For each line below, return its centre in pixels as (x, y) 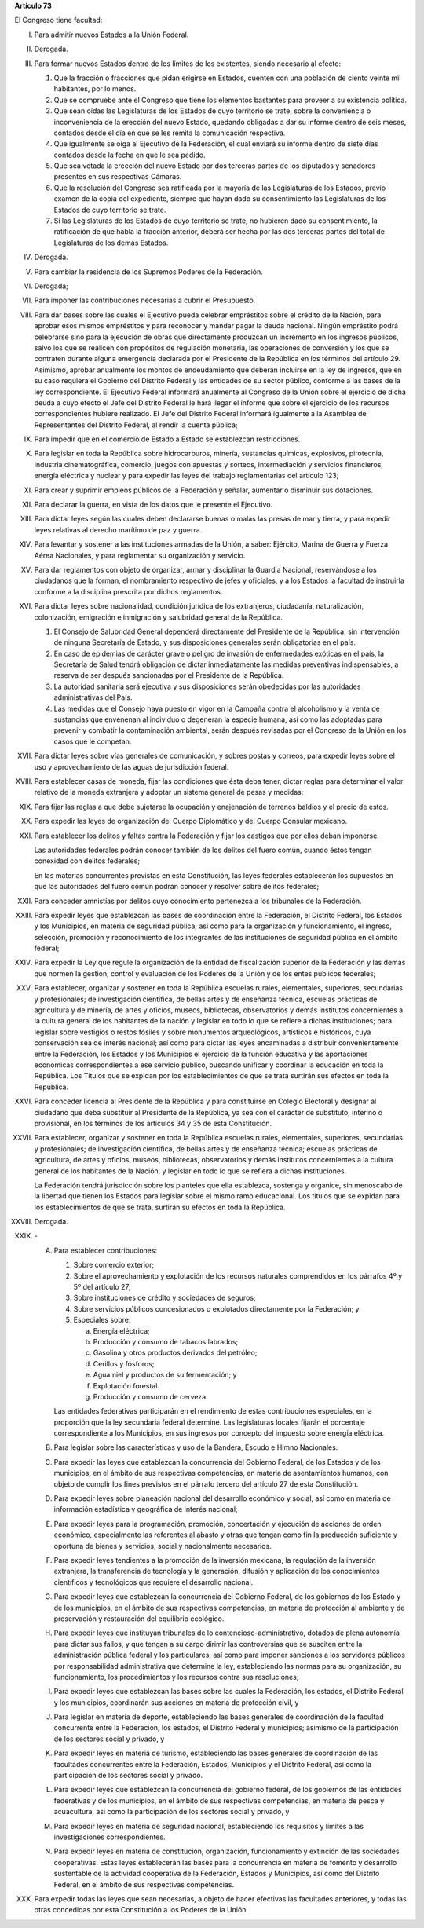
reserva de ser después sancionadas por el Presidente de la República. (169, 675)
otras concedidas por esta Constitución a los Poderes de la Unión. (141, 1910)
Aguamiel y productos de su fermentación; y (165, 1375)
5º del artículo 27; (102, 1287)
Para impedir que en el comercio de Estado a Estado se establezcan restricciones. (167, 439)
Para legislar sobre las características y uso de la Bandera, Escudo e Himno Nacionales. (196, 1447)
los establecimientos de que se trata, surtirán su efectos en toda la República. (160, 1207)
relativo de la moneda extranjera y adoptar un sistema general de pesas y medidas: (169, 792)
